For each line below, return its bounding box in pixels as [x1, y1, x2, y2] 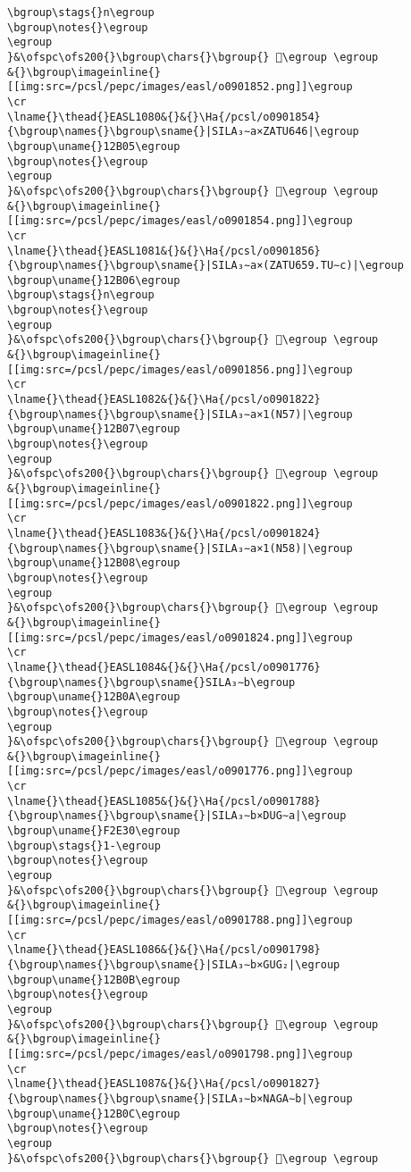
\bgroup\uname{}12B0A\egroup [7, 691, 180, 704]
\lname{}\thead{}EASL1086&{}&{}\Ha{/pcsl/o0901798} [7, 943, 321, 957]
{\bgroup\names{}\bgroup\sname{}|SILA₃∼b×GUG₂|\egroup [7, 959, 340, 971]
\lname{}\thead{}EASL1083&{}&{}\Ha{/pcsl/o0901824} [7, 526, 321, 540]
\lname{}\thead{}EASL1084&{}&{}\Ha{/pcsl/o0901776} [7, 660, 321, 674]
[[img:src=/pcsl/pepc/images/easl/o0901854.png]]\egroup [7, 214, 353, 228]
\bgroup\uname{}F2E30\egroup [7, 825, 180, 838]
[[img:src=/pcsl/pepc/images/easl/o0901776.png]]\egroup [7, 765, 353, 778]
